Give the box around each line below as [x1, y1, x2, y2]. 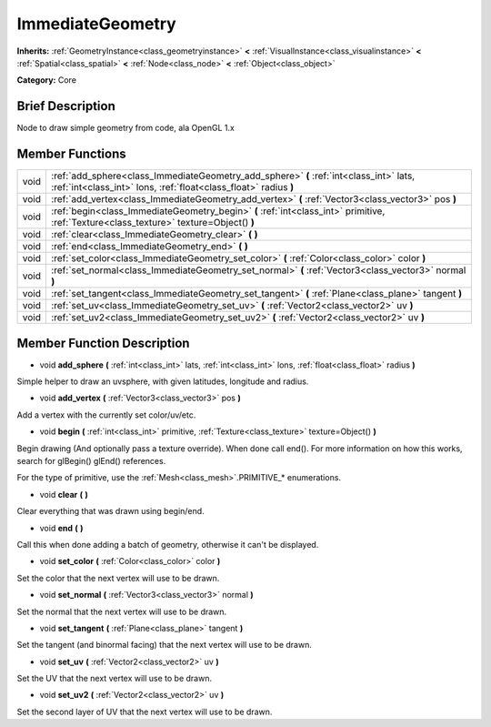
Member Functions [16, 146, 126, 162]
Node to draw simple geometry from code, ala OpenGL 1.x [16, 123, 235, 134]
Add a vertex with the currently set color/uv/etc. [16, 409, 196, 420]
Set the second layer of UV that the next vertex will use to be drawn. [16, 706, 273, 717]
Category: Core [16, 75, 77, 86]
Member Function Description [16, 335, 190, 350]
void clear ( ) [39, 489, 88, 500]
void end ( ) [39, 522, 84, 533]
